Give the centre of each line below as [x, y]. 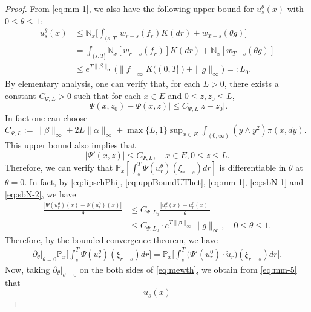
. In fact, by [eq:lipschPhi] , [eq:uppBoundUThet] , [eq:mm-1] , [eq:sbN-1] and [164, 182]
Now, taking [28, 269]
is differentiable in [253, 167]
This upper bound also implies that [70, 145]
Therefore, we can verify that [59, 167]
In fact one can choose [46, 117]
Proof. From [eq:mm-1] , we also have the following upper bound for [129, 8]
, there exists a [251, 84]
